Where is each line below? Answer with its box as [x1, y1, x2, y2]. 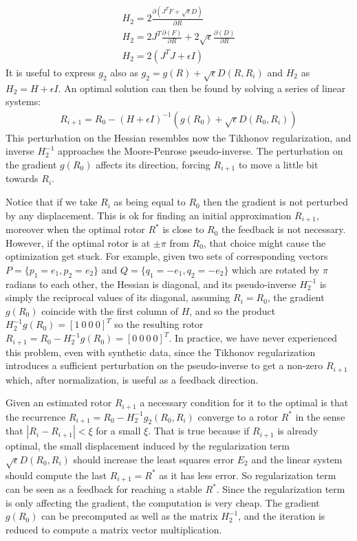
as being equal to [113, 195, 186, 209]
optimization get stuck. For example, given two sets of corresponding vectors [6, 249, 328, 263]
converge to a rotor [197, 409, 278, 423]
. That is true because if [148, 423, 250, 438]
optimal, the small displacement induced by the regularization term [6, 439, 290, 453]
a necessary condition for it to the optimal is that [140, 395, 349, 410]
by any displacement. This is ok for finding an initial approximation [6, 208, 292, 222]
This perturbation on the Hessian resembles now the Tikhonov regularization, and [6, 130, 351, 144]
